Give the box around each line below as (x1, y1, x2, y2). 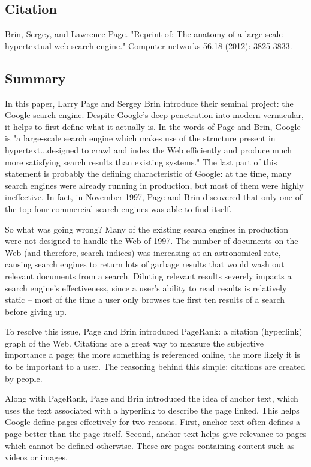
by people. (5, 372, 43, 384)
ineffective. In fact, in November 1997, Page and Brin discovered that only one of (5, 191, 303, 203)
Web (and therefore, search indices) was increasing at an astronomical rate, (5, 246, 281, 258)
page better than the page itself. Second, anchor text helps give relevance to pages (5, 427, 307, 440)
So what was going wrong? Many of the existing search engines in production (5, 222, 288, 235)
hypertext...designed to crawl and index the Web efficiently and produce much (5, 143, 292, 156)
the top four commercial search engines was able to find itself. (5, 202, 232, 215)
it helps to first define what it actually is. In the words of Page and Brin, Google (5, 120, 301, 132)
